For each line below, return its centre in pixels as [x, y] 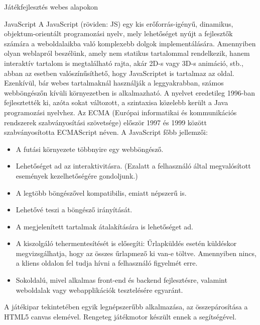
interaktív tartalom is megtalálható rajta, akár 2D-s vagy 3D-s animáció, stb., [124, 63]
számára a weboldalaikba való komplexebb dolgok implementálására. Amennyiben [130, 43]
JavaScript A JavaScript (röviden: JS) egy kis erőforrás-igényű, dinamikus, [119, 23]
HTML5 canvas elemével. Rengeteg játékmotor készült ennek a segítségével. [120, 316]
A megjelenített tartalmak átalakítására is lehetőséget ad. [104, 226]
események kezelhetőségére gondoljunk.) [77, 175]
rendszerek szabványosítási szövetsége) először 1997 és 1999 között [105, 122]
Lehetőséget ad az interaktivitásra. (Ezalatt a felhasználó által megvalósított [133, 166]
